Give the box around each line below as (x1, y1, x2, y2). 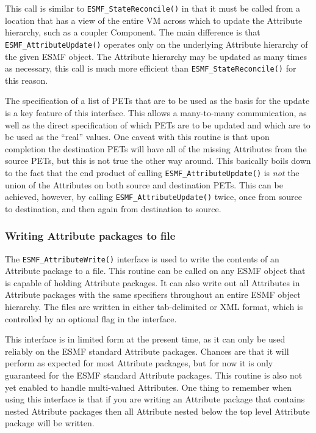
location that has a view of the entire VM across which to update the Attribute (5, 13, 303, 26)
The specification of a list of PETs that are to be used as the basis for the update (5, 94, 310, 107)
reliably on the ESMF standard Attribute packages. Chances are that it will (5, 344, 289, 357)
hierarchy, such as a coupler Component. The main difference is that (5, 26, 260, 39)
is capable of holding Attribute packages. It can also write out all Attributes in (5, 276, 300, 289)
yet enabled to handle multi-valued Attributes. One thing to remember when (5, 380, 292, 393)
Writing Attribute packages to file (5, 228, 176, 243)
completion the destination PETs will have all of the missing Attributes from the (5, 142, 307, 155)
